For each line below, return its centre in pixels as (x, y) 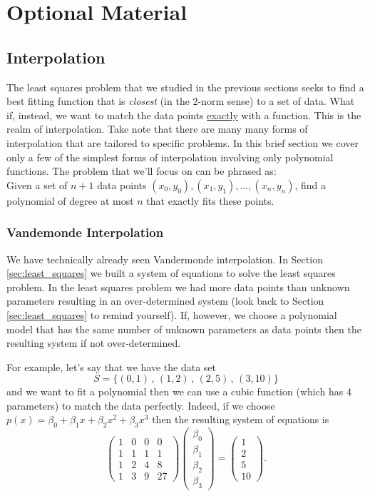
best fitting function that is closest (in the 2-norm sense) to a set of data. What (181, 101)
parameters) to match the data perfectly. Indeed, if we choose (141, 405)
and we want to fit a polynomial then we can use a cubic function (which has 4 (179, 391)
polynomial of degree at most (70, 200)
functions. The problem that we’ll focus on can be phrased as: (142, 171)
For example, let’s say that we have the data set (112, 366)
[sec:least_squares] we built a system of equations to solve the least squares (171, 273)
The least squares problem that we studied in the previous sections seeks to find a (185, 87)
